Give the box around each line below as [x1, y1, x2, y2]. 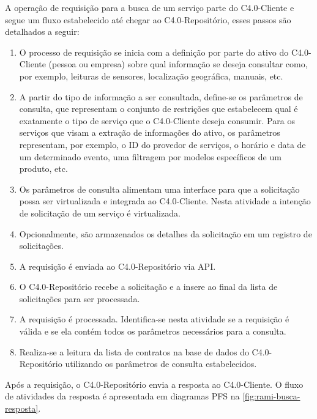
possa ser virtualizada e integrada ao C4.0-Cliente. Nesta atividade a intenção [19, 195, 311, 207]
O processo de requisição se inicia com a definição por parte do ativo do [19, 45, 289, 58]
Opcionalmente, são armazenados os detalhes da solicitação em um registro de [19, 227, 312, 240]
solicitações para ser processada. [19, 292, 140, 305]
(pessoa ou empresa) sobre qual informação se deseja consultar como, [48, 57, 308, 70]
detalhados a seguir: [5, 25, 80, 38]
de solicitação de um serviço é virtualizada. [19, 206, 181, 219]
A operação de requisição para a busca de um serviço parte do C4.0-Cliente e [5, 1, 294, 13]
